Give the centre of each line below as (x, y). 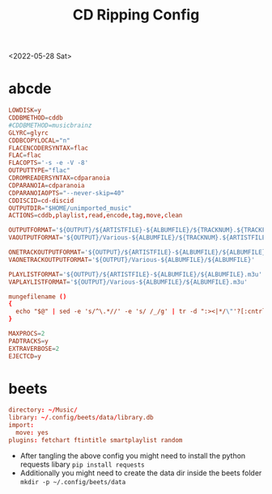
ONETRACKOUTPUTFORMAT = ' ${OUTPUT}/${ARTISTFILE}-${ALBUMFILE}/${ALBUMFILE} (137, 252)
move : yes (32, 433)
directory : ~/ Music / (43, 410)
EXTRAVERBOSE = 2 (34, 348)
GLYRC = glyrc (28, 133)
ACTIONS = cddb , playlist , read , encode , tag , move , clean (96, 216)
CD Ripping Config (136, 15)
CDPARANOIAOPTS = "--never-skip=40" (67, 193)
